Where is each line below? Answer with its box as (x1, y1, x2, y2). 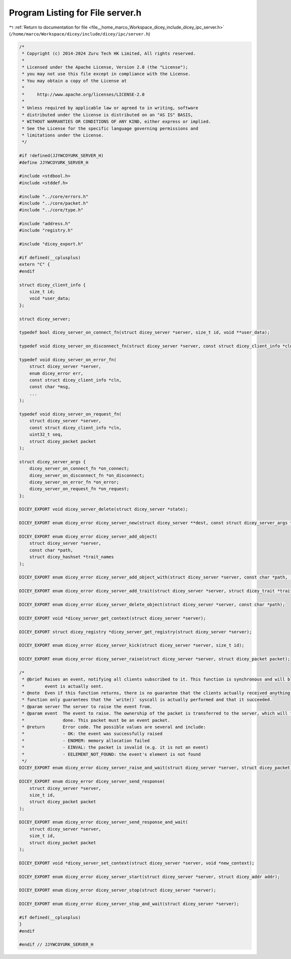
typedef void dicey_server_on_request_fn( (19, 411, 122, 417)
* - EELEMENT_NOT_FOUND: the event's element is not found (22, 751, 201, 757)
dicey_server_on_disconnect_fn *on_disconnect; (29, 472, 145, 478)
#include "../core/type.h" (19, 207, 83, 213)
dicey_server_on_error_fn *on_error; (29, 479, 119, 485)
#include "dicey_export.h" (19, 241, 83, 247)
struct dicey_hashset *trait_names (29, 554, 114, 560)
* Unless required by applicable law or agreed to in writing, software (22, 105, 198, 111)
